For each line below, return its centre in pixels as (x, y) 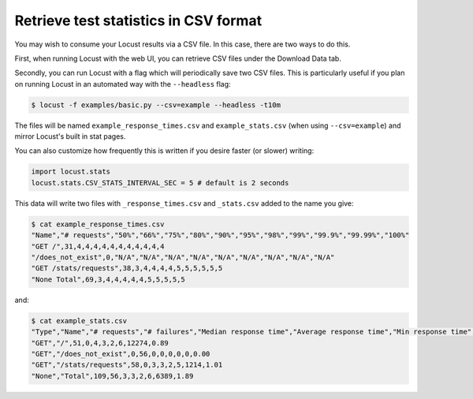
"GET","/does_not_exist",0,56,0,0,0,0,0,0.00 (121, 354)
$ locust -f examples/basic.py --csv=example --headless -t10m (156, 105)
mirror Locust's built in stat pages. (70, 136)
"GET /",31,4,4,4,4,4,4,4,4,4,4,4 (98, 246)
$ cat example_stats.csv (79, 321)
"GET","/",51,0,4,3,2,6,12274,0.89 (100, 343)
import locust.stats (71, 172)
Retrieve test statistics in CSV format (138, 21)
